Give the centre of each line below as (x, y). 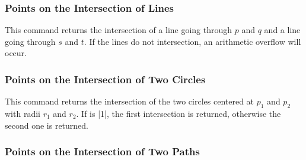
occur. (16, 53)
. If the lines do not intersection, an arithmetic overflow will (192, 41)
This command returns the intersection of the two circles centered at (130, 101)
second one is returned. (47, 125)
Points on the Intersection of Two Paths (102, 151)
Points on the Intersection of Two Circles (105, 79)
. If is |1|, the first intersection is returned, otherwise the (179, 114)
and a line (282, 30)
